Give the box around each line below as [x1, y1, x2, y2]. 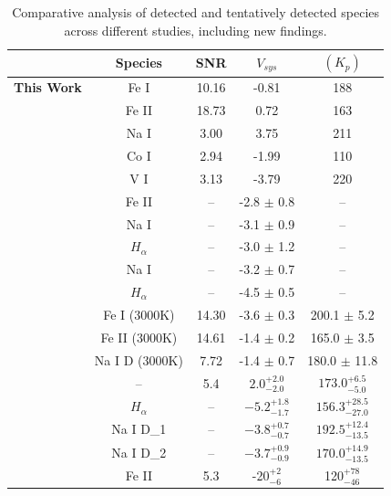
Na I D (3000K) [94, 350, 183, 369]
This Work [14, 78, 82, 97]
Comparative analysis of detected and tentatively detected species [12, 3, 380, 21]
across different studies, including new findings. [64, 20, 327, 39]
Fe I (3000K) [103, 304, 175, 323]
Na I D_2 [111, 443, 167, 461]
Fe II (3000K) [100, 327, 178, 346]
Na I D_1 [111, 419, 167, 438]
